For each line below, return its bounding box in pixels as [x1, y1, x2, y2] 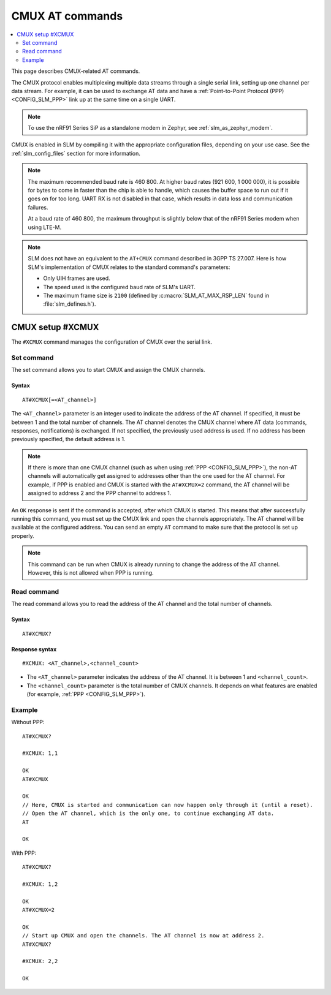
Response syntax [11, 645, 57, 653]
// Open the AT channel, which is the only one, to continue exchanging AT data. [22, 810, 275, 817]
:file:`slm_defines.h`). [43, 300, 96, 308]
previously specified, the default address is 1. [11, 436, 126, 443]
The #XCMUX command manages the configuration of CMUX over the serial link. [11, 338, 213, 346]
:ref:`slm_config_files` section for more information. [11, 149, 140, 157]
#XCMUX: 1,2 [22, 880, 58, 888]
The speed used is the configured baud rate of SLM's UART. [43, 283, 196, 290]
